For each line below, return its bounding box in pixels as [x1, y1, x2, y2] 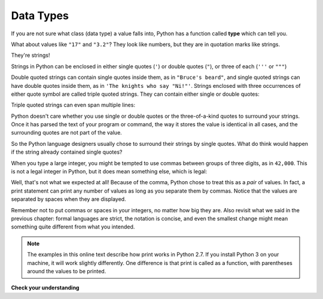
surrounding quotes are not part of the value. [11, 129, 122, 136]
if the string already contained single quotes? [11, 148, 123, 155]
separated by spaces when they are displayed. [11, 196, 126, 203]
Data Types [11, 9, 69, 22]
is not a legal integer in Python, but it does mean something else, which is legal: [11, 168, 208, 175]
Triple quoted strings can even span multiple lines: [11, 102, 136, 109]
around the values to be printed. [27, 267, 106, 274]
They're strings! [11, 51, 50, 59]
